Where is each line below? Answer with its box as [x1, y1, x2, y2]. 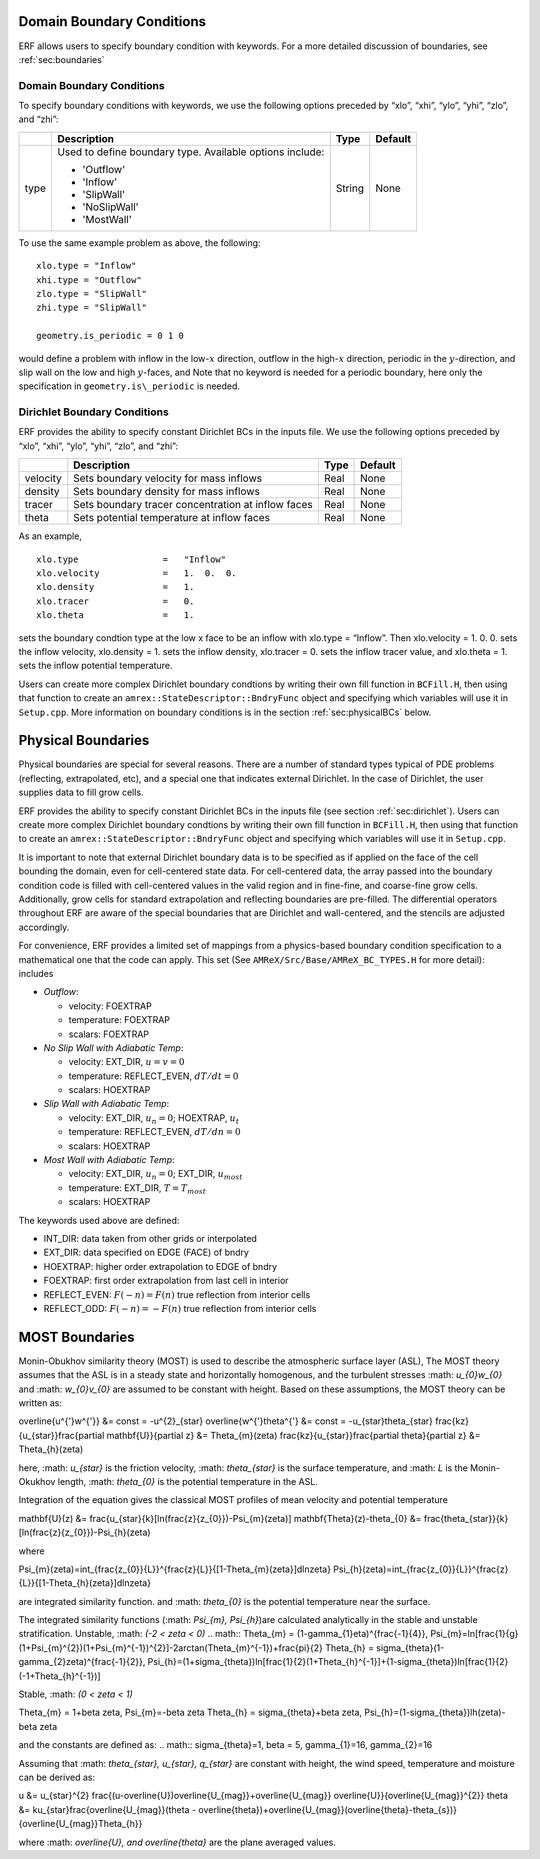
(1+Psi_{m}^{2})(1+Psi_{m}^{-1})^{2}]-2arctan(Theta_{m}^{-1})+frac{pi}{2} [18, 1641, 324, 1654]
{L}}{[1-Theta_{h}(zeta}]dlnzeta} [18, 1577, 152, 1589]
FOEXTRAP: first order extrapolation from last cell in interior [43, 1275, 289, 1287]
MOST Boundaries [18, 1328, 135, 1345]
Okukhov [18, 1475, 56, 1487]
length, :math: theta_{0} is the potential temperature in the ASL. [57, 1475, 319, 1487]
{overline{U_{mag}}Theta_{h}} [18, 1818, 143, 1830]
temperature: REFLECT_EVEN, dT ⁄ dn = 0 [68, 1126, 241, 1138]
